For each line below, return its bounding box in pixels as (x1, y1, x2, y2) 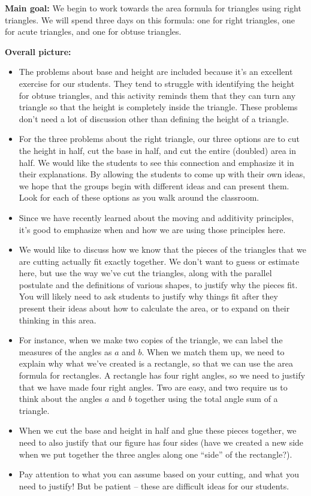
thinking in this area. (19, 313, 96, 326)
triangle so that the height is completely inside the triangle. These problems (19, 101, 298, 113)
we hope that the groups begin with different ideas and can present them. (19, 179, 289, 192)
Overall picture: (5, 45, 71, 58)
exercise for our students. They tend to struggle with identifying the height (19, 77, 295, 89)
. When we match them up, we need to (141, 345, 285, 358)
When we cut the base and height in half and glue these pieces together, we (19, 424, 297, 437)
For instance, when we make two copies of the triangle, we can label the (19, 334, 283, 346)
